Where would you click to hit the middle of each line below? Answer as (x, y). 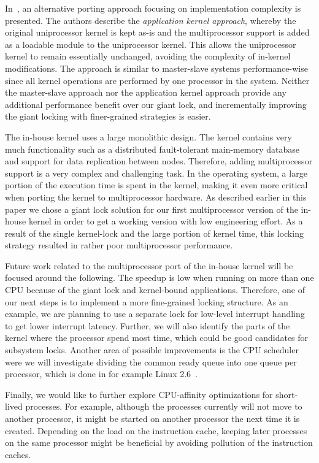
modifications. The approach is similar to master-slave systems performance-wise (156, 68)
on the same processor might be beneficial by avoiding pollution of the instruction (159, 442)
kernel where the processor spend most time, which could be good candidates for (157, 338)
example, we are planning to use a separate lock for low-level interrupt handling (155, 314)
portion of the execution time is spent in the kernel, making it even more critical (156, 185)
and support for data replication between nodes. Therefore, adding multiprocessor (159, 161)
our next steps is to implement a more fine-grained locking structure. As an (147, 301)
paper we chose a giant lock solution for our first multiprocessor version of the (152, 209)
